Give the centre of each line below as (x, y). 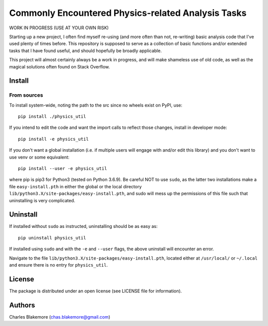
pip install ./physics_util (52, 117)
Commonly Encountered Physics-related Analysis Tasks (128, 13)
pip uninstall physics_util (52, 238)
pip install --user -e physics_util (63, 168)
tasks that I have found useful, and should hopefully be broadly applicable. (86, 51)
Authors (22, 305)
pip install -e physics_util (53, 139)
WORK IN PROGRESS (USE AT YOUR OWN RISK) (59, 28)
